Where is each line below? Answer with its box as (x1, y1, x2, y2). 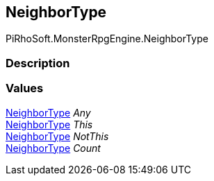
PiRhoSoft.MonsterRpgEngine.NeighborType (6, 33, 208, 45)
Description (6, 55, 70, 70)
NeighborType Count (6, 141, 101, 154)
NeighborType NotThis (6, 130, 109, 142)
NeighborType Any (6, 106, 91, 119)
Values (6, 81, 44, 96)
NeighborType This (6, 118, 93, 130)
